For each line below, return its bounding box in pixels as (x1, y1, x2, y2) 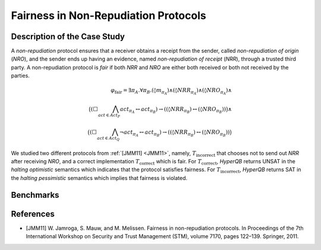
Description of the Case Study (11, 31, 125, 42)
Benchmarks (11, 190, 59, 200)
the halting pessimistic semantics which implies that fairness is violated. (11, 174, 188, 181)
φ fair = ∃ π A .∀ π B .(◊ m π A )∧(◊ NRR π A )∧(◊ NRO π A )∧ (111, 87, 232, 96)
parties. (11, 72, 30, 80)
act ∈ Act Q (97, 135, 120, 142)
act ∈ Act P (97, 113, 121, 119)
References (11, 208, 55, 219)
